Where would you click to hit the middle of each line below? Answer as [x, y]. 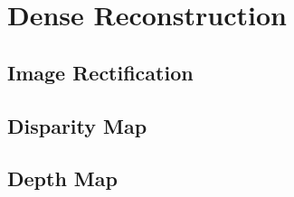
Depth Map [62, 178]
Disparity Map [77, 125]
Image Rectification [100, 72]
